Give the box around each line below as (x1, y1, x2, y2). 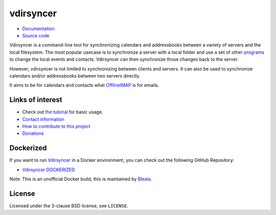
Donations (22, 130, 44, 136)
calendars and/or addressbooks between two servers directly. (9, 73, 141, 79)
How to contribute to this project (22, 123, 90, 129)
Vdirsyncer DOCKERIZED (22, 166, 75, 173)
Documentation (22, 26, 55, 32)
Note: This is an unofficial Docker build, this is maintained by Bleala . (9, 176, 152, 182)
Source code (22, 32, 50, 38)
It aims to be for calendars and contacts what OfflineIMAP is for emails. (9, 82, 159, 88)
